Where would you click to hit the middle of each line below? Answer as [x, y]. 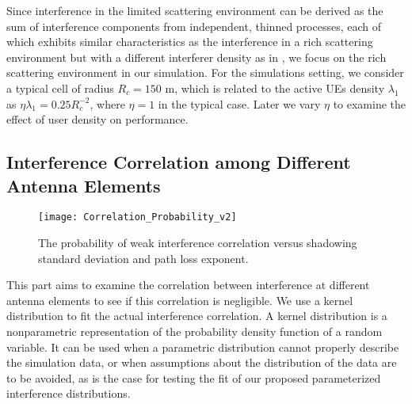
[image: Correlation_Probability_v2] [137, 217]
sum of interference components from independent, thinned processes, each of [194, 26]
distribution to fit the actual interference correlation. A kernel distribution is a [197, 316]
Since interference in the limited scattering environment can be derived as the [195, 10]
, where [107, 103]
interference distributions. [69, 393]
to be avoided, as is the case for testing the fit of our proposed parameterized [194, 377]
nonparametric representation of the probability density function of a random [195, 331]
